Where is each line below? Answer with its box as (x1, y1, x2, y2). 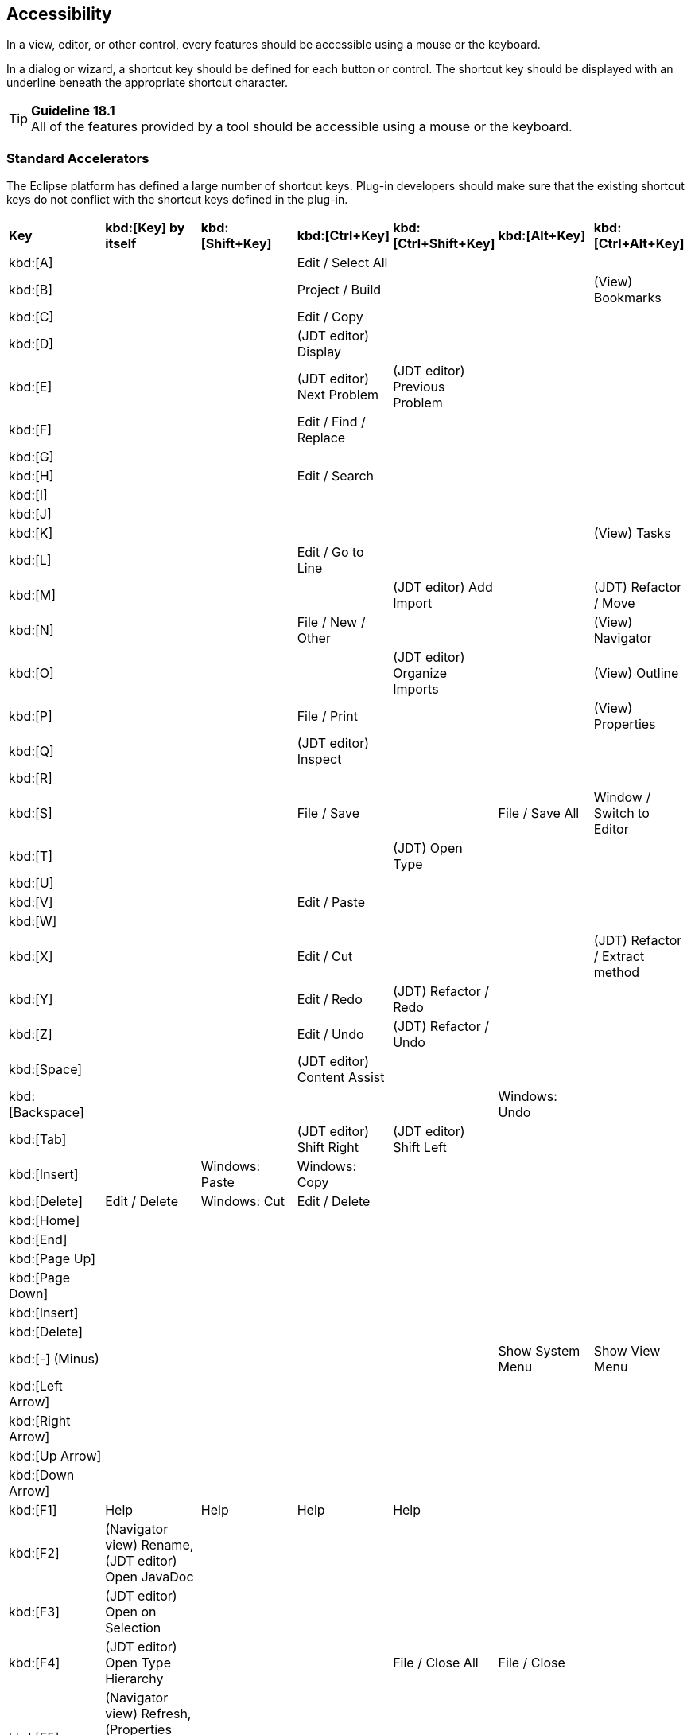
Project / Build (297, 282, 382, 298)
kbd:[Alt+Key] (498, 228, 586, 244)
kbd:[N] (9, 622, 54, 639)
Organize (393, 665, 448, 682)
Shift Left (393, 1139, 447, 1156)
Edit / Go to (297, 544, 364, 561)
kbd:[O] (9, 665, 54, 682)
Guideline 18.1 (31, 103, 115, 119)
